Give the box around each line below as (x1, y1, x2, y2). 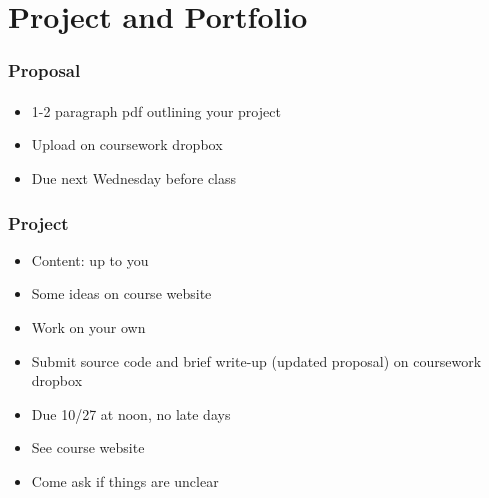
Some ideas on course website (31, 283, 212, 304)
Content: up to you (31, 249, 149, 270)
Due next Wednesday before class (31, 168, 237, 188)
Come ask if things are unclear (31, 470, 219, 491)
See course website (31, 437, 145, 458)
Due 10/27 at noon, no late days (31, 403, 231, 424)
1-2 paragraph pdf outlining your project (31, 100, 281, 121)
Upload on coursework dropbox (31, 134, 223, 155)
